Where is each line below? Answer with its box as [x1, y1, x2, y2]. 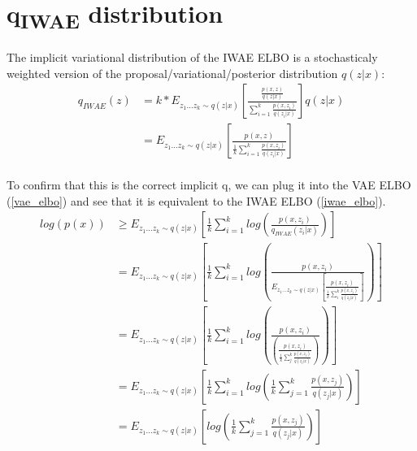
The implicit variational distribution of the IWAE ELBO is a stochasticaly [7, 49, 378, 66]
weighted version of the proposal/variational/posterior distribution [7, 64, 338, 81]
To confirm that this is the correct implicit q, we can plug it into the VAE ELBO [7, 176, 411, 193]
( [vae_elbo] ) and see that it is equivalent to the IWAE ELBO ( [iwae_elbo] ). [7, 192, 386, 209]
